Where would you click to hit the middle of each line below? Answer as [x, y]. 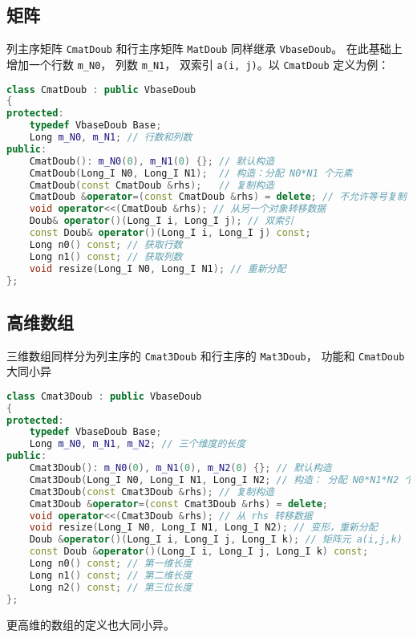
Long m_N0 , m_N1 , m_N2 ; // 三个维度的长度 [138, 444]
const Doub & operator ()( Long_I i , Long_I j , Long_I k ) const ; [199, 552]
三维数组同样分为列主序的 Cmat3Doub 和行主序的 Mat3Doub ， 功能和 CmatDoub [206, 355]
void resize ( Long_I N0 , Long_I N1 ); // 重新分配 [158, 268]
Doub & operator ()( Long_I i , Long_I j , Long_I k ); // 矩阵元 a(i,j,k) [216, 540]
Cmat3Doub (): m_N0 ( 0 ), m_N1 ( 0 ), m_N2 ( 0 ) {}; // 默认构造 [180, 468]
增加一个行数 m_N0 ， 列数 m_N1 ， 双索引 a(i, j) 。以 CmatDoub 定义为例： [198, 64]
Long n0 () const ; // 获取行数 [106, 244]
